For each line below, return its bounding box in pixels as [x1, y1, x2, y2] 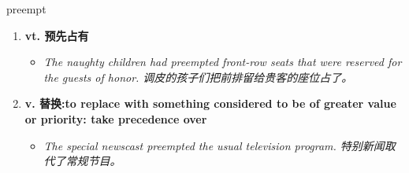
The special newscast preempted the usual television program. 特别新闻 [43, 137, 385, 153]
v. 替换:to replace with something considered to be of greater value [24, 95, 396, 112]
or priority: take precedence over [24, 110, 207, 127]
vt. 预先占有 [24, 27, 89, 43]
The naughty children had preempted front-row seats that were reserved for [43, 53, 402, 70]
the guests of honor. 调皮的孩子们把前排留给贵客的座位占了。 [43, 68, 353, 85]
